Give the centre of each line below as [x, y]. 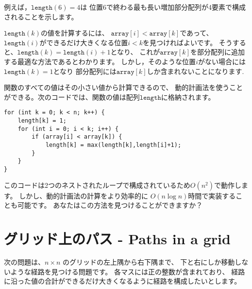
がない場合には [222, 61]
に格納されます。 [188, 97]
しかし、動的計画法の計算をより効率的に [84, 195]
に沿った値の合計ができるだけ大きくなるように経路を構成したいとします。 [123, 281]
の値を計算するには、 [75, 33]
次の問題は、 [24, 262]
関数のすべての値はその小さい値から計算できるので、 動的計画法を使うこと [124, 87]
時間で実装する [212, 195]
